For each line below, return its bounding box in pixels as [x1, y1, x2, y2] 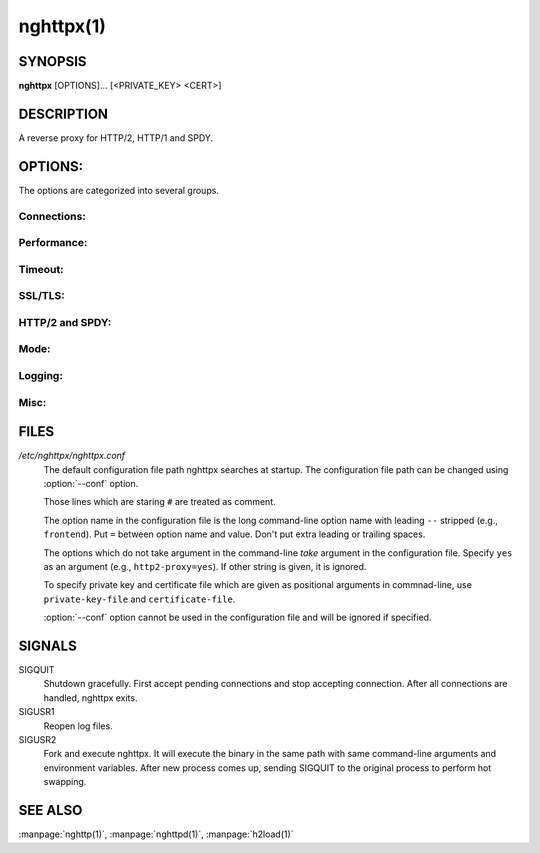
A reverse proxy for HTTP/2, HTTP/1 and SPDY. [18, 131, 214, 144]
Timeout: [18, 262, 64, 276]
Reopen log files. [43, 720, 114, 732]
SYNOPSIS [18, 53, 87, 70]
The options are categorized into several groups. [18, 184, 220, 196]
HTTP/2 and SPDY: [18, 315, 112, 329]
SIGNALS [18, 638, 77, 654]
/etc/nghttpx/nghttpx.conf [18, 450, 126, 462]
